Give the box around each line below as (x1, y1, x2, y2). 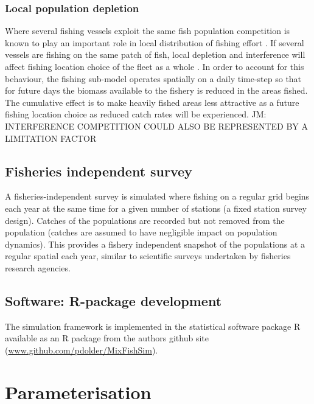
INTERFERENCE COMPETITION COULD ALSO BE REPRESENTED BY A (5, 119, 309, 132)
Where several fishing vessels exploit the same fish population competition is (5, 24, 290, 37)
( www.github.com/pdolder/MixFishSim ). (5, 343, 158, 356)
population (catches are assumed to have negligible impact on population (5, 226, 277, 239)
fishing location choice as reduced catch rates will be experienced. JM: (5, 108, 267, 120)
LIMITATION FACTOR (5, 131, 97, 144)
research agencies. (5, 261, 71, 274)
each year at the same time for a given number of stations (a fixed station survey (5, 201, 307, 214)
